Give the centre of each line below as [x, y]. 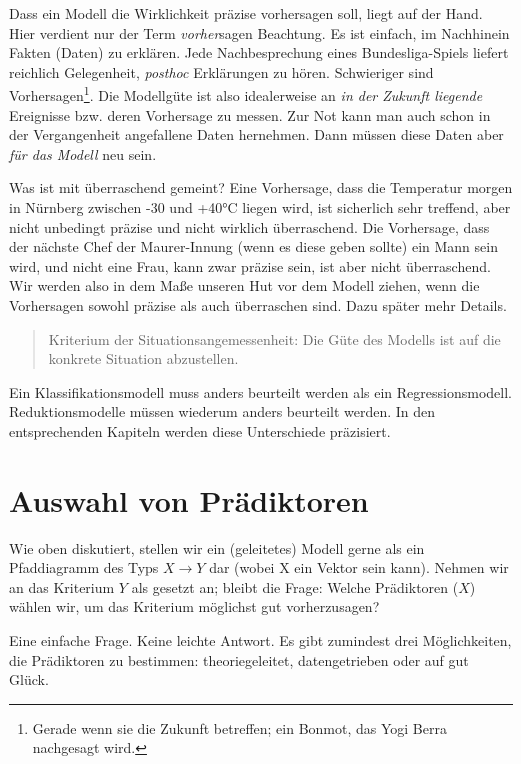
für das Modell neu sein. [83, 153]
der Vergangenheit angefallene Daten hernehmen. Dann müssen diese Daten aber [256, 134]
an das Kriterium [62, 586]
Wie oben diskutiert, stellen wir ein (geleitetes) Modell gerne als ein [217, 547]
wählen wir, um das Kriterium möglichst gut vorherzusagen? [194, 606]
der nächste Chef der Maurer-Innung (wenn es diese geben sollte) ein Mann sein [253, 246]
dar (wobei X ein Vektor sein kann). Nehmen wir [359, 567]
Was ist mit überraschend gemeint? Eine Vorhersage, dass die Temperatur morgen [261, 187]
